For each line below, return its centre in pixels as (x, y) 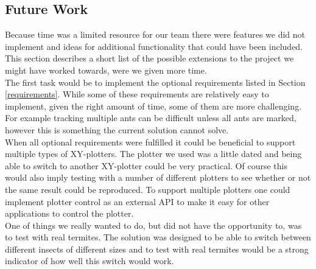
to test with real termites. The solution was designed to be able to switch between (158, 237)
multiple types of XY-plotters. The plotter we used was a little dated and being (153, 154)
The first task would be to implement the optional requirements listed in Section (155, 82)
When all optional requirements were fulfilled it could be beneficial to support (150, 141)
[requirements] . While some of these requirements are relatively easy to (137, 94)
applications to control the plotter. (69, 213)
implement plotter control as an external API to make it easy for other (137, 201)
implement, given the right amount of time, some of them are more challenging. (153, 106)
